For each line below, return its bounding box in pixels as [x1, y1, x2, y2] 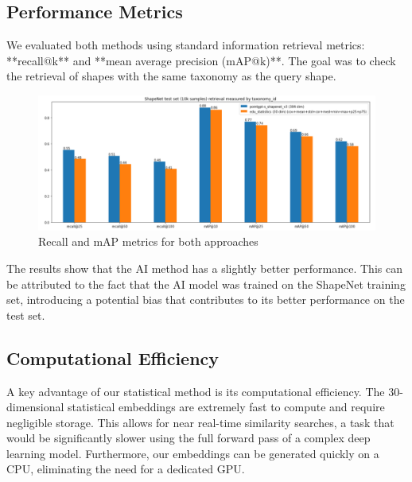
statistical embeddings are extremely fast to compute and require [68, 398, 385, 415]
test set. [6, 306, 45, 323]
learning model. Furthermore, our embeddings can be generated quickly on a [6, 445, 379, 461]
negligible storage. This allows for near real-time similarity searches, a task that [6, 414, 395, 430]
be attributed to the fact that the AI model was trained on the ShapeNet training [6, 275, 406, 292]
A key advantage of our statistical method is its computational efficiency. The [6, 383, 385, 399]
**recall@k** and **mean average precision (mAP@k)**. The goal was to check [6, 52, 396, 68]
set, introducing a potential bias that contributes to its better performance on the [6, 291, 405, 308]
